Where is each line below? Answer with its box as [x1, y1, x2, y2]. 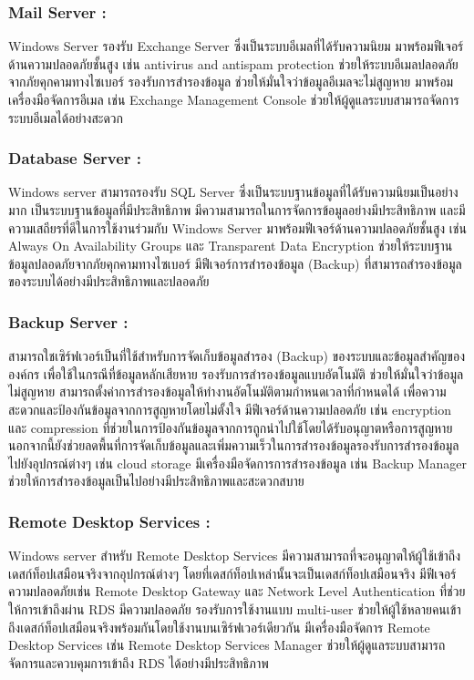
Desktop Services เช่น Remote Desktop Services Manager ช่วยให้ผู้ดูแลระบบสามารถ [8, 635, 446, 654]
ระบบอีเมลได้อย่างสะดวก [8, 108, 124, 127]
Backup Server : [8, 310, 129, 333]
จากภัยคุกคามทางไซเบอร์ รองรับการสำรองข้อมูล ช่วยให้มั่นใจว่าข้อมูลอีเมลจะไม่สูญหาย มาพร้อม [8, 72, 454, 91]
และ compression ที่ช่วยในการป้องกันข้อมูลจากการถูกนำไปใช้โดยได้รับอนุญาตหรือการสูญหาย [8, 417, 453, 437]
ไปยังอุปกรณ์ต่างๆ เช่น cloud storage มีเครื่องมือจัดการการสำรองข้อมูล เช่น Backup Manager [8, 453, 467, 472]
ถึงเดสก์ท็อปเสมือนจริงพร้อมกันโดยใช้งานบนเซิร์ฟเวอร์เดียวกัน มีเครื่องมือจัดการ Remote [8, 617, 430, 636]
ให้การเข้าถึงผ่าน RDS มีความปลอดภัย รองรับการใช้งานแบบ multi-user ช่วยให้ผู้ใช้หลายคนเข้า [8, 599, 461, 618]
